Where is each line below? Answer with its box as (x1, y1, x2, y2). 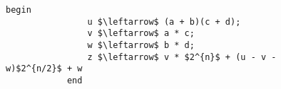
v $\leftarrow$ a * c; (87, 28, 195, 39)
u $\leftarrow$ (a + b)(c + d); (87, 16, 241, 27)
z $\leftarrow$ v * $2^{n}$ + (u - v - (87, 52, 277, 62)
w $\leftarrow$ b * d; (87, 40, 195, 50)
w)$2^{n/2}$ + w (6, 64, 83, 74)
